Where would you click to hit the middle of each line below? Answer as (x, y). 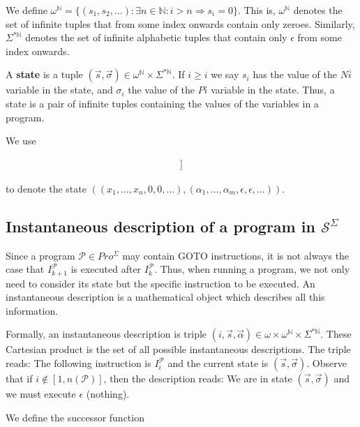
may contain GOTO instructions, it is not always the (236, 255)
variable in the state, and (59, 90)
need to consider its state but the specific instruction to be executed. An (160, 283)
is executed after (106, 269)
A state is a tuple (44, 74)
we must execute (41, 394)
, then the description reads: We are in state (198, 378)
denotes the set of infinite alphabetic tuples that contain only (156, 37)
